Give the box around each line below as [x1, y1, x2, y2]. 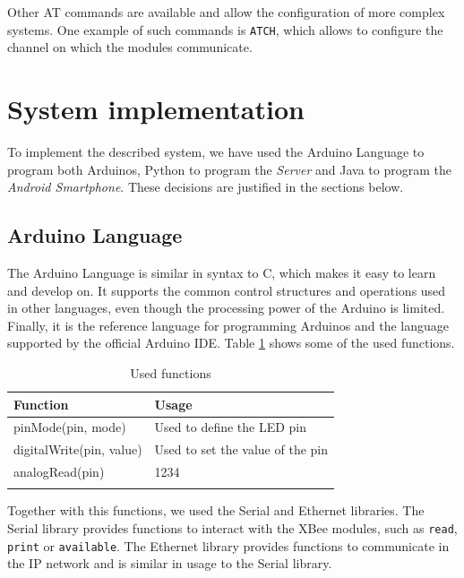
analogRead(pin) [13, 462, 105, 481]
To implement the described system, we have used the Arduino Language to [7, 142, 425, 160]
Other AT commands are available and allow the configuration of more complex [7, 3, 445, 21]
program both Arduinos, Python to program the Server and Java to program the [7, 160, 451, 178]
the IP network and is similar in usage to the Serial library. [7, 554, 332, 573]
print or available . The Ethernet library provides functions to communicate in [7, 536, 450, 555]
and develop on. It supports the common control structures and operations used [7, 280, 446, 299]
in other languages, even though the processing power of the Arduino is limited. [7, 298, 445, 317]
